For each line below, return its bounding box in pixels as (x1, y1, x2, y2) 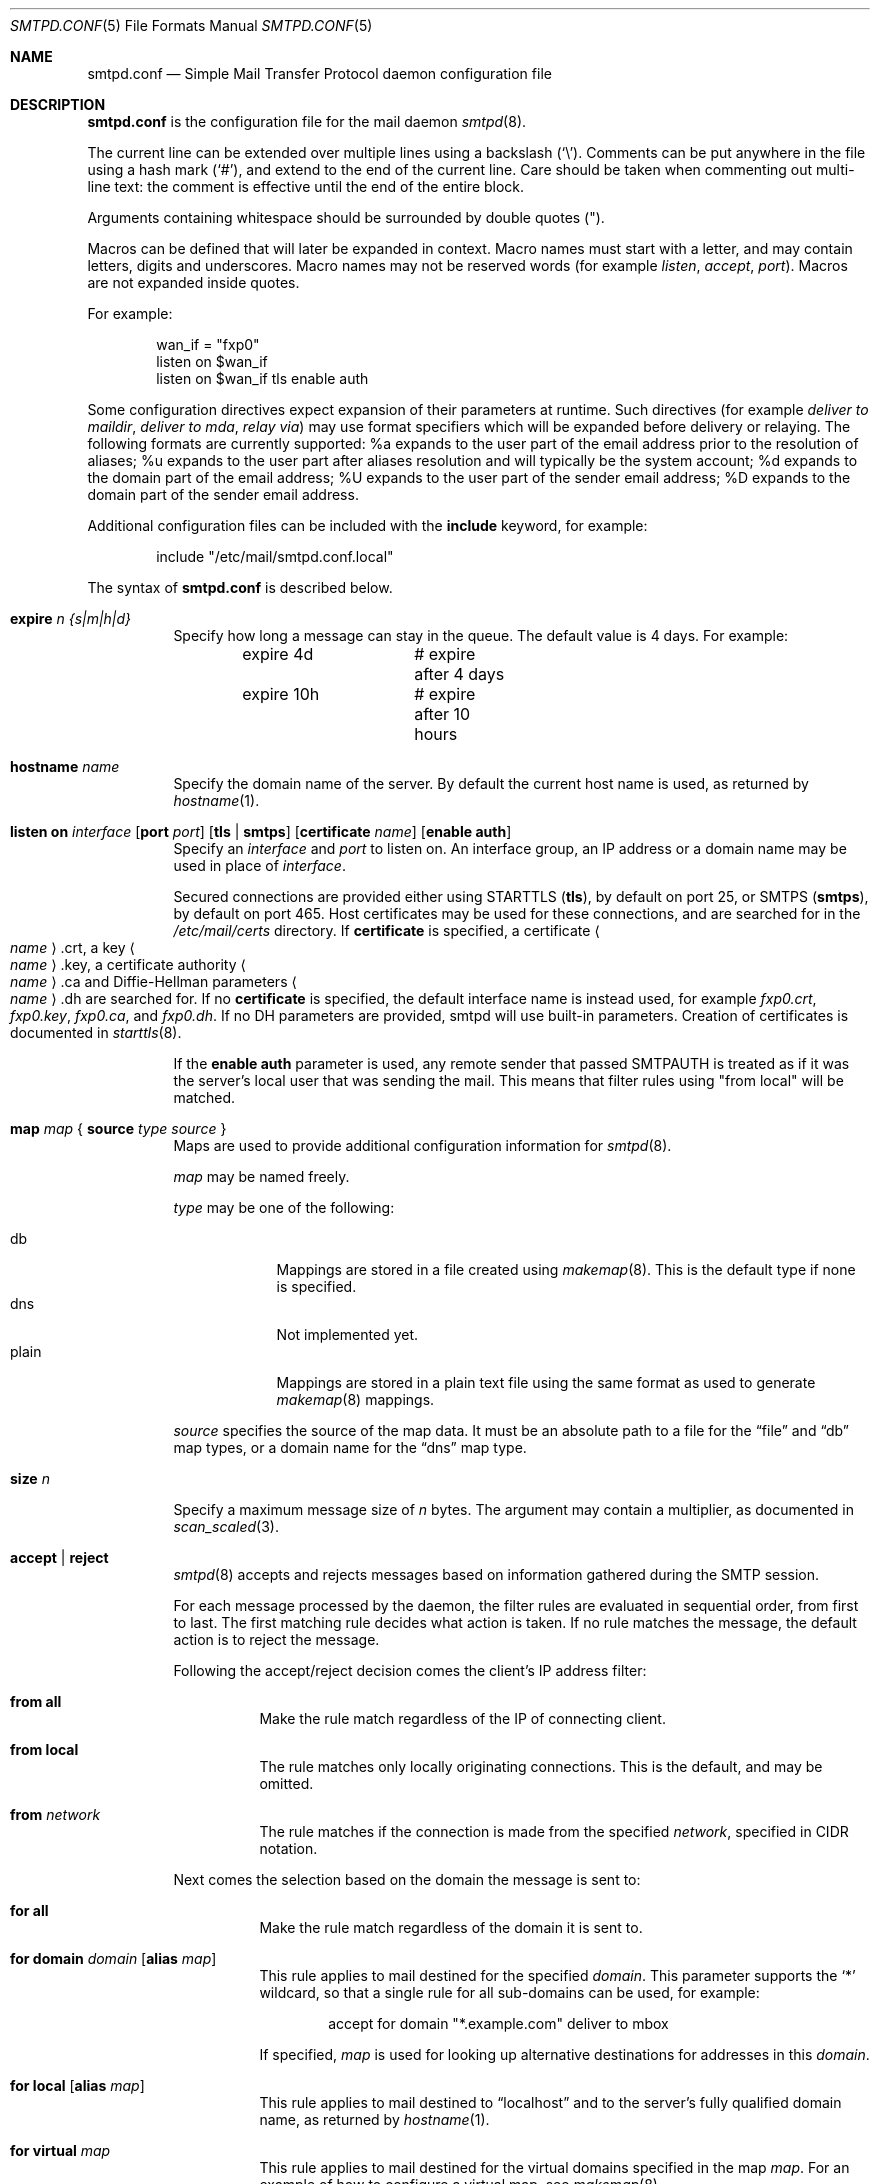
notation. (259, 1840, 318, 1857)
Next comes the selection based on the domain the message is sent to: (173, 1871, 641, 1888)
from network (10, 1806, 101, 1823)
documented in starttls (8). (10, 1024, 182, 1041)
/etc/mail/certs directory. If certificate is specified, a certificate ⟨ (173, 922, 600, 939)
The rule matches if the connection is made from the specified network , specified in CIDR (259, 1823, 849, 1840)
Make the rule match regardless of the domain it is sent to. (259, 1919, 643, 1936)
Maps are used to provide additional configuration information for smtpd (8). (173, 1137, 672, 1154)
